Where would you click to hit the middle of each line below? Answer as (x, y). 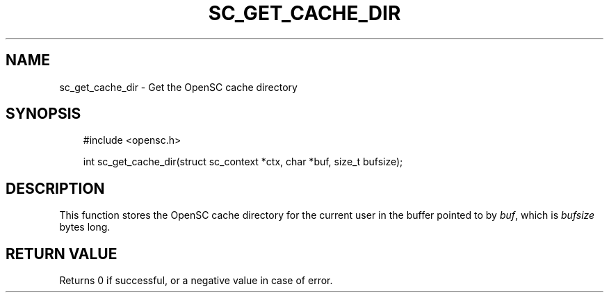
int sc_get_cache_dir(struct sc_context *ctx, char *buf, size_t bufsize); (243, 162)
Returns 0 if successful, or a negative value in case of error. (196, 281)
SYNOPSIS (43, 114)
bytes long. (85, 227)
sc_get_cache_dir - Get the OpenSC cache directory (178, 87)
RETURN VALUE (62, 254)
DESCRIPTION (55, 188)
